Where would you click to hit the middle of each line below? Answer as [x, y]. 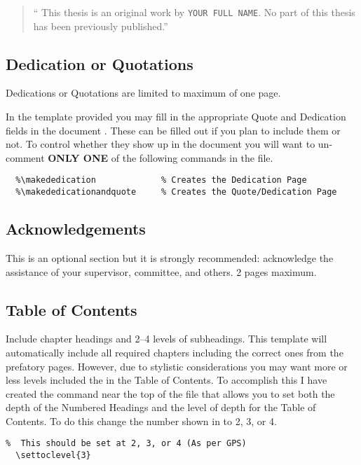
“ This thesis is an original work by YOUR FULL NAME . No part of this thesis [194, 12]
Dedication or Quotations [100, 63]
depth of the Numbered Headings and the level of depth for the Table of [161, 407]
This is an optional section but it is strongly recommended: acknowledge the [170, 257]
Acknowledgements [76, 229]
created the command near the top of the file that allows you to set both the [170, 393]
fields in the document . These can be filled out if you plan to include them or [173, 130]
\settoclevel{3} [53, 456]
